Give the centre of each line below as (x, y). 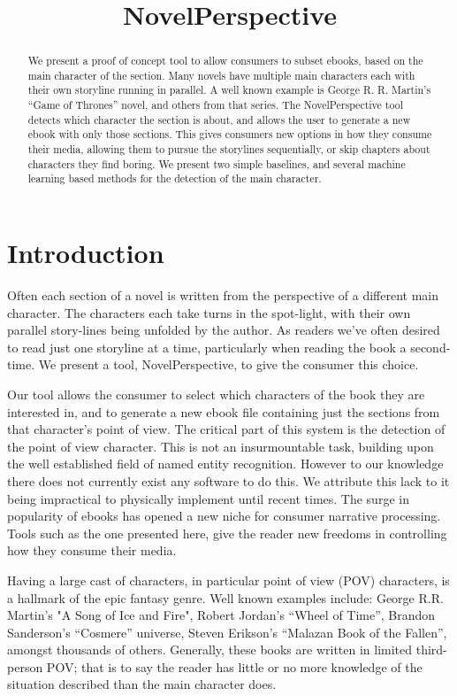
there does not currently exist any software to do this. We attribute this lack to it (228, 480)
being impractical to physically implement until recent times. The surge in (208, 498)
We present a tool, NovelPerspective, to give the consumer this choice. (228, 364)
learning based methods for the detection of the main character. (175, 178)
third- (431, 650)
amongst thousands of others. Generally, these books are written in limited (210, 650)
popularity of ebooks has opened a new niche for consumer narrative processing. (224, 516)
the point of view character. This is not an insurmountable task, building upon (221, 446)
